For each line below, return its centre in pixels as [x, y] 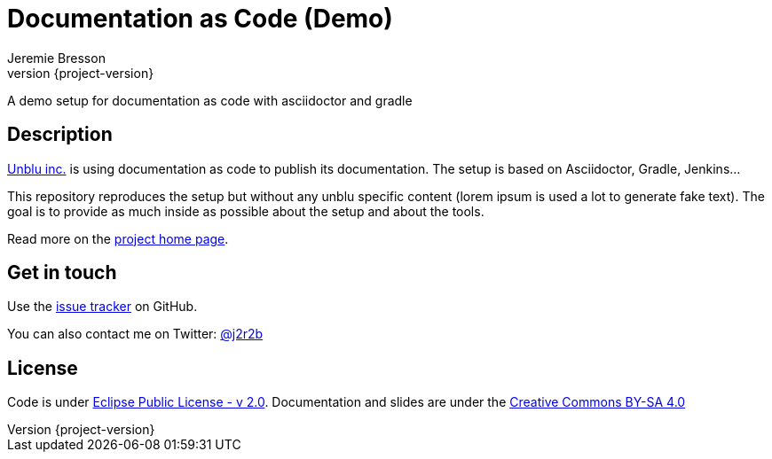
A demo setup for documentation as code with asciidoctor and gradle [210, 100]
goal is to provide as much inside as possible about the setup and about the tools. [246, 211]
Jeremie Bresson [56, 58]
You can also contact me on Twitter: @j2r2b [135, 334]
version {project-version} [81, 73]
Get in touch [62, 273]
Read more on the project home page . [118, 238]
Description [60, 135]
